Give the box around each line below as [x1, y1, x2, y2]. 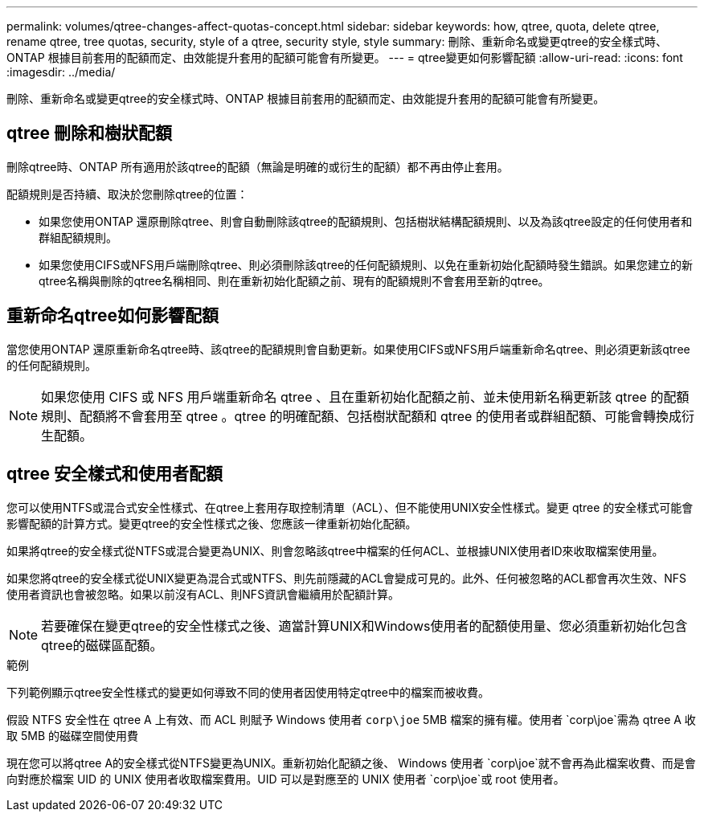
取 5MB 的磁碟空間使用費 [6, 728, 138, 742]
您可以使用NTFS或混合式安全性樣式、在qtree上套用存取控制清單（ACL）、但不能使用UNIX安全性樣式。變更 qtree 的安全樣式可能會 [6, 500, 694, 514]
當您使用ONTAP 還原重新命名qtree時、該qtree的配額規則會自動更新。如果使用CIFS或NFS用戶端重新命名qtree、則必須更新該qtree [6, 342, 690, 356]
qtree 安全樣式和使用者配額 [6, 464, 223, 485]
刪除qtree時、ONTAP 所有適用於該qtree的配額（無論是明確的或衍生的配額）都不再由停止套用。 [6, 159, 509, 174]
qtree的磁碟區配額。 [41, 636, 163, 653]
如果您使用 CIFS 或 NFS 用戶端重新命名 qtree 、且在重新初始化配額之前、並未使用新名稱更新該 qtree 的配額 [41, 388, 690, 405]
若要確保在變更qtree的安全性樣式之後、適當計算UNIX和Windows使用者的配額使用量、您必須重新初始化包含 [41, 617, 688, 634]
